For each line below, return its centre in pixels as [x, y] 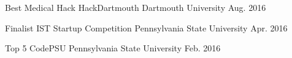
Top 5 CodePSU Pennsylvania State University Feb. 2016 [113, 48]
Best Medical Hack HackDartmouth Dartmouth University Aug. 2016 [136, 7]
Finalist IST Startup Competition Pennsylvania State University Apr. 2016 [146, 27]
